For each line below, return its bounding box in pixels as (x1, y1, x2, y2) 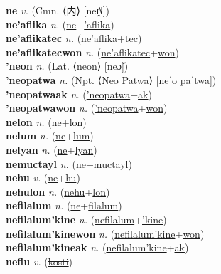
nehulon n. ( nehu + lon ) (6, 184, 110, 199)
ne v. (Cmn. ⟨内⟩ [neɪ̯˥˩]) (6, 3, 110, 17)
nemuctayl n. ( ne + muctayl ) (6, 156, 132, 171)
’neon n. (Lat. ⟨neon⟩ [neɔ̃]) (6, 58, 129, 73)
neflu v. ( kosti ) (6, 253, 73, 268)
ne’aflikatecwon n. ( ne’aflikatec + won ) (6, 44, 179, 59)
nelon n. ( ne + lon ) (6, 114, 87, 129)
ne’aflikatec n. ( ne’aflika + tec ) (6, 31, 142, 46)
